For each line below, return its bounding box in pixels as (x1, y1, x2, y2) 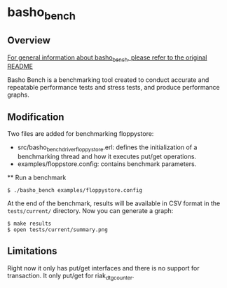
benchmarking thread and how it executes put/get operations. (17, 152, 197, 160)
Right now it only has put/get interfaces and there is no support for (7, 263, 200, 272)
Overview (7, 34, 51, 46)
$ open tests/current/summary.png (7, 226, 109, 233)
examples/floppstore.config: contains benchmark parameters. (17, 160, 197, 168)
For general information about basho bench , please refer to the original (7, 53, 207, 63)
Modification (7, 111, 64, 123)
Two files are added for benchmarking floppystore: (7, 130, 154, 138)
